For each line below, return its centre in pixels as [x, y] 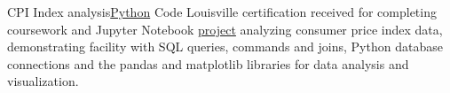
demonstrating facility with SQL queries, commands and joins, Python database [225, 46]
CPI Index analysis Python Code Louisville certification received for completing [222, 12]
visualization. [43, 81]
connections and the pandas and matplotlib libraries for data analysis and [208, 63]
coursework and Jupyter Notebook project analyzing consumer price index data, [225, 29]
